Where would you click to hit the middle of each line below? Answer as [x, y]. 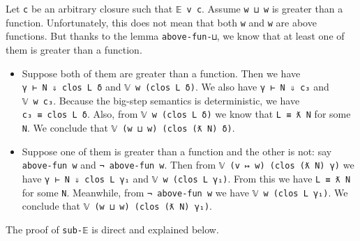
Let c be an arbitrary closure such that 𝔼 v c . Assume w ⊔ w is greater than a [174, 8]
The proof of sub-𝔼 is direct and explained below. [112, 229]
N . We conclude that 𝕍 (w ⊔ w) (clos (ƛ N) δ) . [128, 128]
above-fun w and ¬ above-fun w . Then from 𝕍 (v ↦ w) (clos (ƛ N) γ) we [188, 165]
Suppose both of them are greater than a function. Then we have [161, 73]
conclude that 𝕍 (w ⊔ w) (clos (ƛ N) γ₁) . [117, 206]
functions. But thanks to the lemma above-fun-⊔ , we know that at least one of [175, 36]
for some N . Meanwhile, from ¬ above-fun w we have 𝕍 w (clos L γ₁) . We [185, 192]
